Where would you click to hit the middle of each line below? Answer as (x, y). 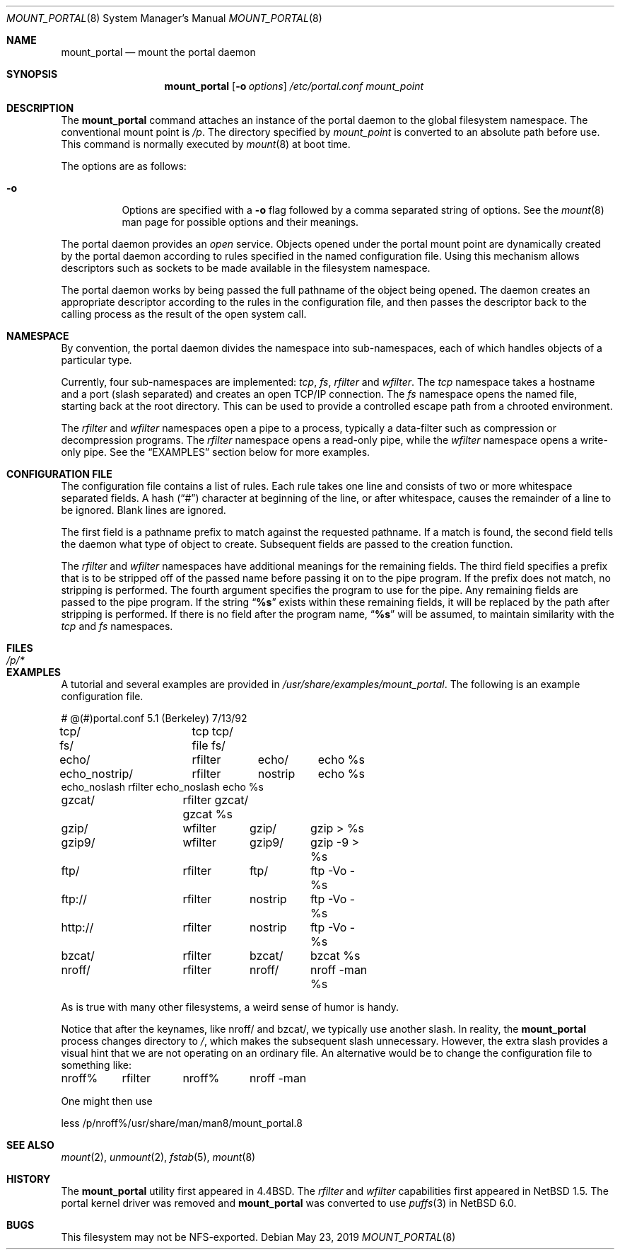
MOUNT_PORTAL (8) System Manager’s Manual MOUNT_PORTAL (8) (164, 18)
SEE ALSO (30, 1145)
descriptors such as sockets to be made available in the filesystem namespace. (246, 268)
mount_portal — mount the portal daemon (158, 52)
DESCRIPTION (40, 108)
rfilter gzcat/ (216, 800)
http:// (77, 927)
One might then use (107, 1101)
